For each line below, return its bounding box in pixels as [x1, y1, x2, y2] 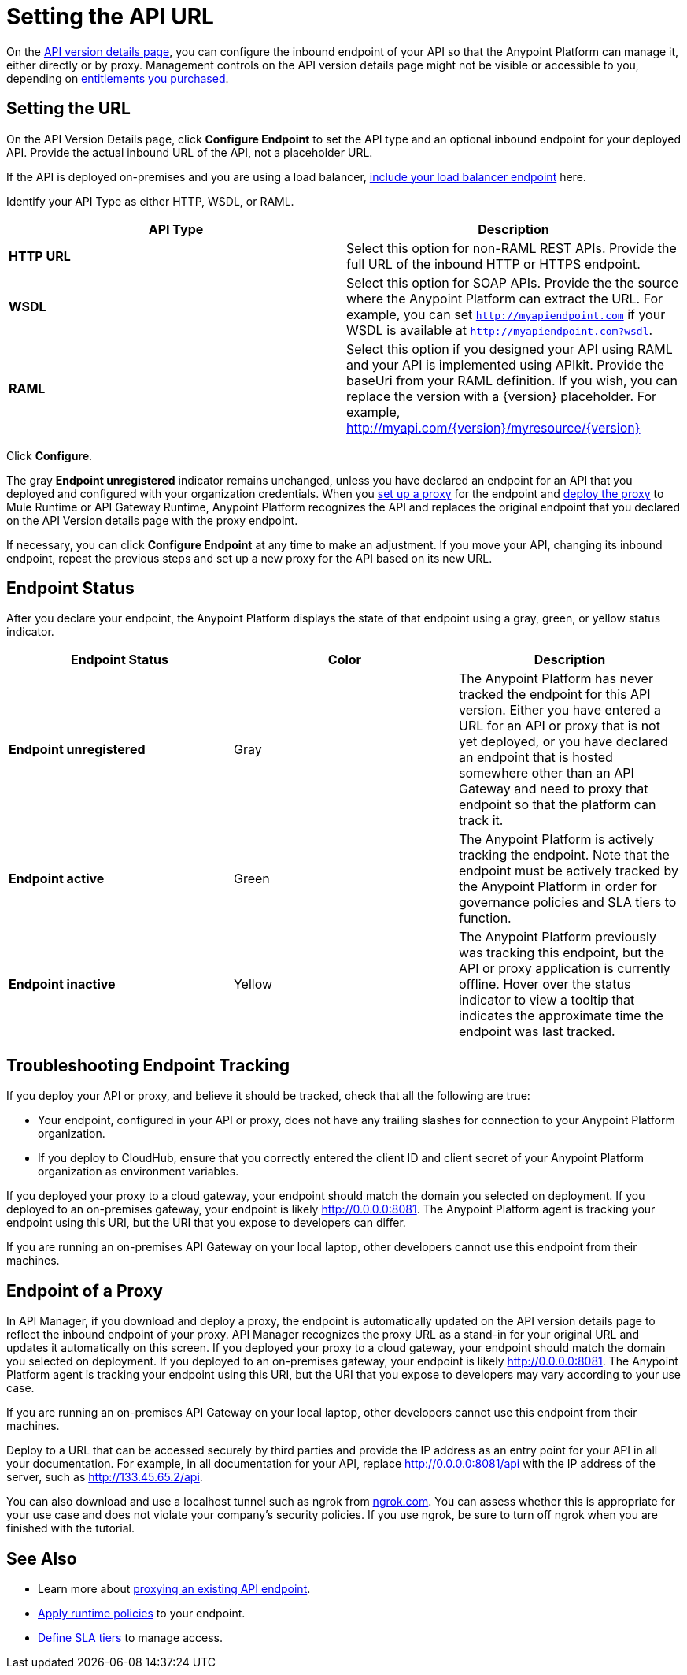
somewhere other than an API [458, 765, 634, 782]
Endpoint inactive [9, 976, 116, 993]
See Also [6, 1548, 77, 1569]
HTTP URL [9, 247, 71, 264]
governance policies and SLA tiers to [458, 894, 677, 911]
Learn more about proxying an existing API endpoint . [38, 1581, 311, 1595]
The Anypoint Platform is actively [458, 831, 655, 848]
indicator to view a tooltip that [458, 992, 635, 1008]
